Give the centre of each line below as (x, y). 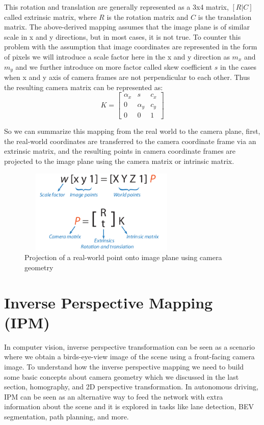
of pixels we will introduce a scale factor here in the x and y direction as (117, 56)
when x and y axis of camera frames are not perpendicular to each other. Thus (127, 77)
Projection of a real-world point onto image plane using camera (123, 257)
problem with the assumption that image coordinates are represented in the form (131, 47)
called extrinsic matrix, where (50, 17)
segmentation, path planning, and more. (67, 416)
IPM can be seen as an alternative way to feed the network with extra (114, 396)
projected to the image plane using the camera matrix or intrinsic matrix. (119, 161)
